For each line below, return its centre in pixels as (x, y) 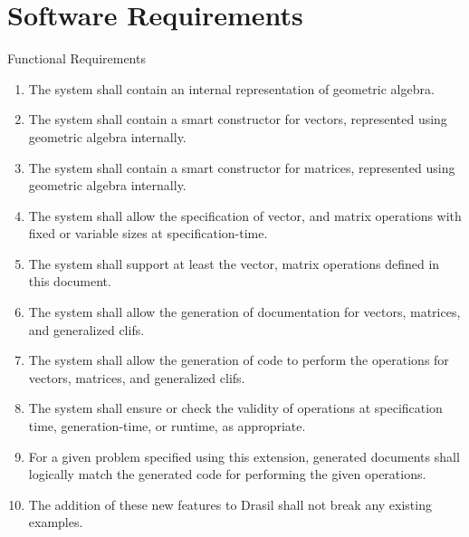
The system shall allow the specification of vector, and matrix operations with (245, 215)
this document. (70, 281)
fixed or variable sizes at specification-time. (148, 233)
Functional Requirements (77, 58)
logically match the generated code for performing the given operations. (227, 474)
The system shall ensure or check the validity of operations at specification (235, 408)
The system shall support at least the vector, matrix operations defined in (234, 263)
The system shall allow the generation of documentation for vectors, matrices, (244, 312)
